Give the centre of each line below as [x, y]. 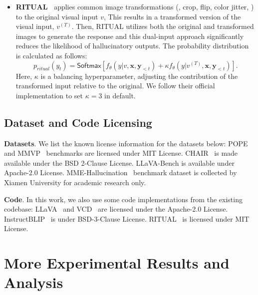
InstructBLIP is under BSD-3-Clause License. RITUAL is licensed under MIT [127, 218]
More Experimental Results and [117, 263]
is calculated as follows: [51, 55]
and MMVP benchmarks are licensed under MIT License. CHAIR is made [121, 153]
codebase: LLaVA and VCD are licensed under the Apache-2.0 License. [116, 209]
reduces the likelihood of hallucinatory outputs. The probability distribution [132, 46]
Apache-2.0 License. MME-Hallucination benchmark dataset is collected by [121, 172]
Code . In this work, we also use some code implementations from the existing [123, 199]
